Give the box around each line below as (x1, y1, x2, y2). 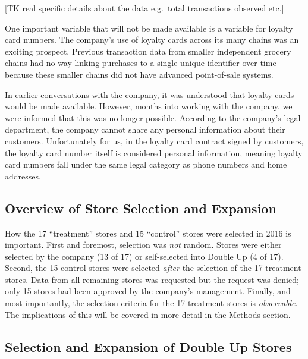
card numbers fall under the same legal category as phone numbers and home (5, 158, 287, 171)
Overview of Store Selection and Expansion (5, 199, 276, 217)
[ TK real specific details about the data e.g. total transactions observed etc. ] (5, 2, 284, 14)
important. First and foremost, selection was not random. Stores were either (5, 238, 282, 251)
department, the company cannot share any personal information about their (5, 123, 285, 136)
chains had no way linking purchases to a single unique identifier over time (5, 56, 276, 69)
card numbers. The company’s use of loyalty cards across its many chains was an (5, 33, 299, 46)
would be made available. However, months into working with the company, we (5, 100, 293, 112)
